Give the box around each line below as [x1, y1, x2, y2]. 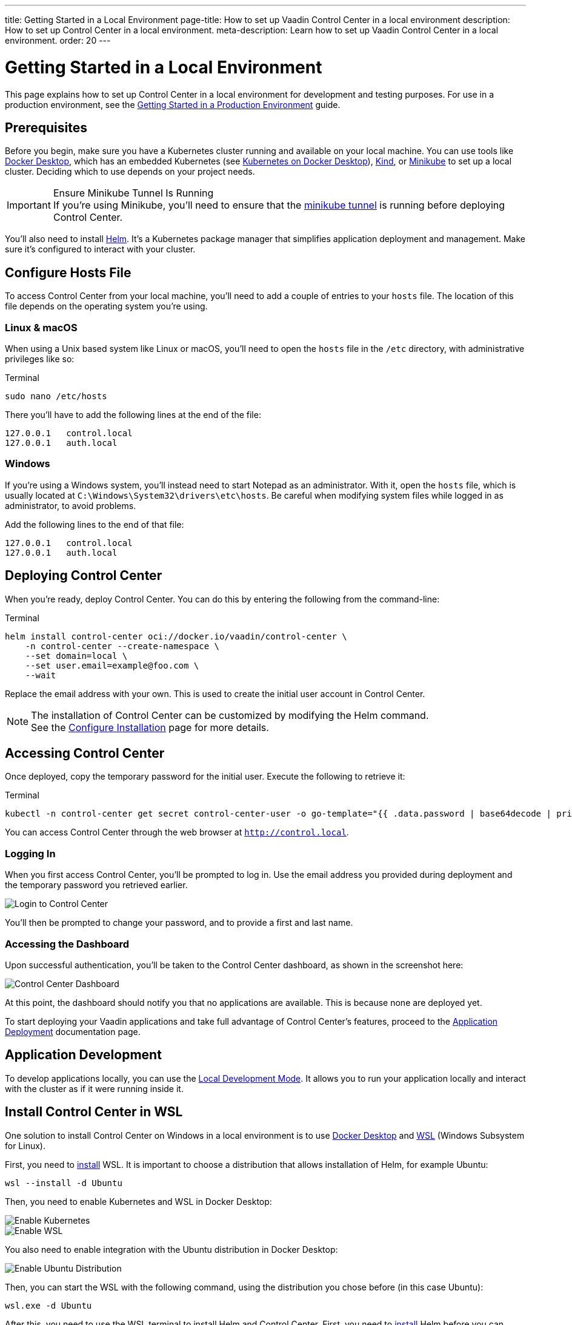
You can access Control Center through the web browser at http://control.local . [5, 827, 349, 838]
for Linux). [5, 1140, 46, 1151]
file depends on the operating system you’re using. [5, 301, 208, 312]
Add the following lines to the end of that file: [5, 519, 184, 530]
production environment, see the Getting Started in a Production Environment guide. [5, 99, 341, 110]
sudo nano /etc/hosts [5, 391, 107, 401]
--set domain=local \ [25, 650, 128, 661]
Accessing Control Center [5, 745, 165, 761]
